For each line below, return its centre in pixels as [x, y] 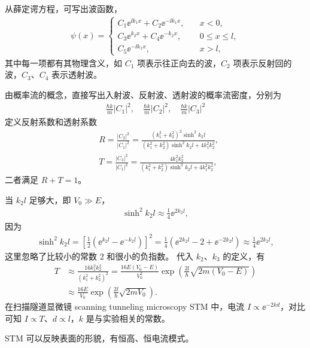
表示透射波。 [77, 74]
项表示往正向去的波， [179, 62]
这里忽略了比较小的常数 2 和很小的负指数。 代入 [99, 256]
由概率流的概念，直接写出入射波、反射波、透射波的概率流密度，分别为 [143, 94]
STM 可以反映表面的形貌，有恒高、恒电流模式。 [99, 338]
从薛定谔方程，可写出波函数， [63, 8]
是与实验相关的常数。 [128, 318]
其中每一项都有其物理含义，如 [63, 62]
